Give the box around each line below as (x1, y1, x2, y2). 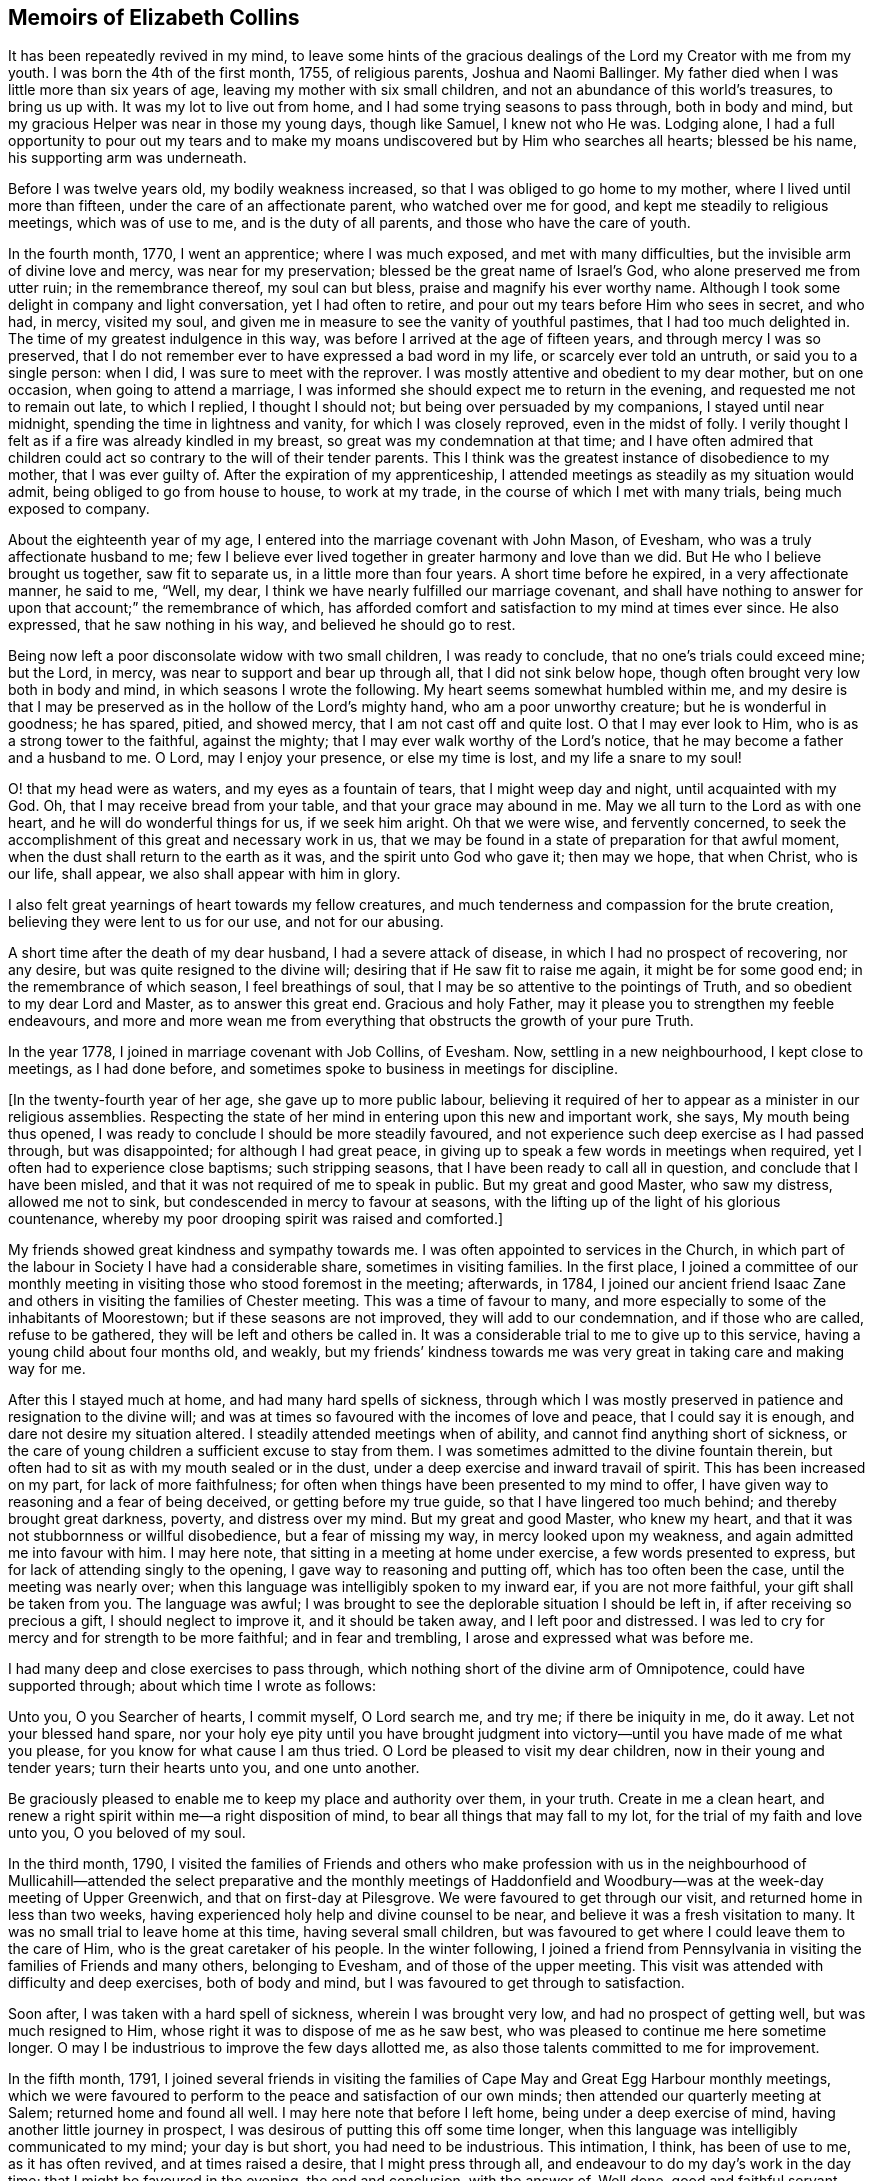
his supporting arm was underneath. (8, 149, 247, 167)
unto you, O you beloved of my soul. (8, 1824, 246, 1842)
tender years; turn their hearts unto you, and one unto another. (8, 1759, 420, 1777)
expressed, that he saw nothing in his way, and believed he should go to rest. (8, 616, 516, 634)
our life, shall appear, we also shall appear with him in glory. (8, 865, 401, 883)
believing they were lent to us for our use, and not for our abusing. (8, 913, 444, 931)
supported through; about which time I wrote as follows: (8, 1677, 376, 1695)
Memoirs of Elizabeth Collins (8, 5, 300, 30)
